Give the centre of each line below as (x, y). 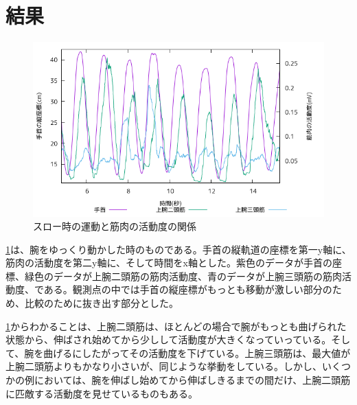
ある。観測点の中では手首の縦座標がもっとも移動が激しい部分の (188, 289)
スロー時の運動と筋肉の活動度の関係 (115, 226)
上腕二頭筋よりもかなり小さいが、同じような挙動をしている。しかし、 (164, 366)
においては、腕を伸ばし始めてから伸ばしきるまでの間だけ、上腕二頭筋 (192, 380)
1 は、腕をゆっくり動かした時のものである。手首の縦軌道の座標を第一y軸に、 (178, 249)
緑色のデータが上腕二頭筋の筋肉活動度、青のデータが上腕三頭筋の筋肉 (183, 276)
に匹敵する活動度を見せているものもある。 (102, 393)
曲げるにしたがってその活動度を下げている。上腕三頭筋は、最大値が (197, 352)
